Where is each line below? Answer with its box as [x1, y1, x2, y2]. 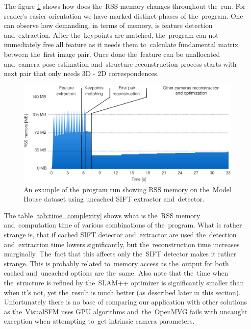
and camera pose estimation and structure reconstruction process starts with [4, 58, 237, 69]
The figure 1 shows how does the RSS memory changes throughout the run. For [4, 1, 246, 11]
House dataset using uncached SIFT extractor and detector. [24, 194, 204, 204]
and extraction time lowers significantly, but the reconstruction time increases [4, 239, 240, 249]
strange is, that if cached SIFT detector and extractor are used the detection [4, 229, 237, 240]
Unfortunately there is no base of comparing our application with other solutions [4, 297, 247, 307]
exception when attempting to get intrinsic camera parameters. [4, 316, 195, 326]
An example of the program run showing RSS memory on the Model [24, 184, 231, 194]
